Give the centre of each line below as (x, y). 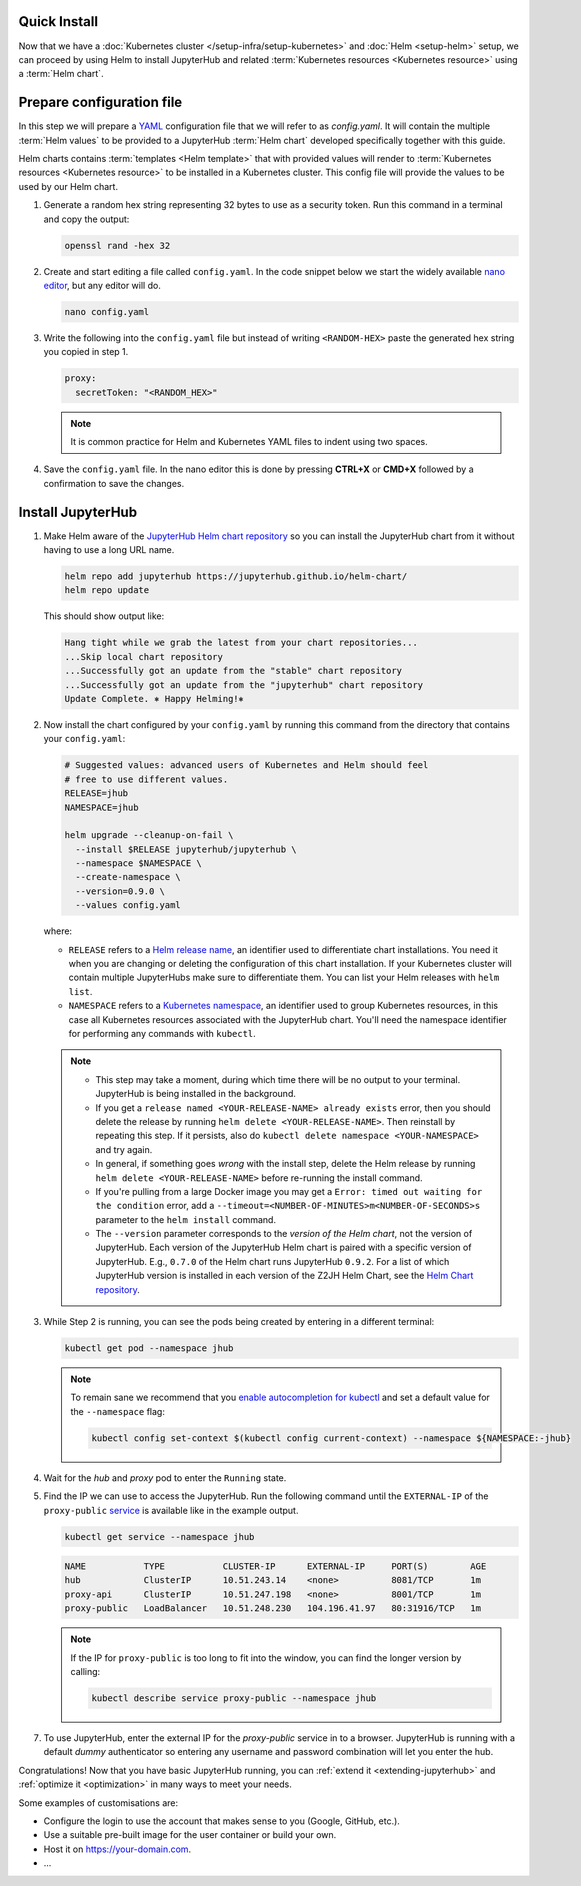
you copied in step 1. (86, 352)
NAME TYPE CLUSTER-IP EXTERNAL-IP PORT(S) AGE (275, 1566)
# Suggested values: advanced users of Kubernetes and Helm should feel (246, 765)
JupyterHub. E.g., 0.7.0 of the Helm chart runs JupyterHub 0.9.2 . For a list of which (272, 1261)
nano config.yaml (107, 311)
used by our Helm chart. (68, 186)
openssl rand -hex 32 (117, 245)
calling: (85, 1672)
